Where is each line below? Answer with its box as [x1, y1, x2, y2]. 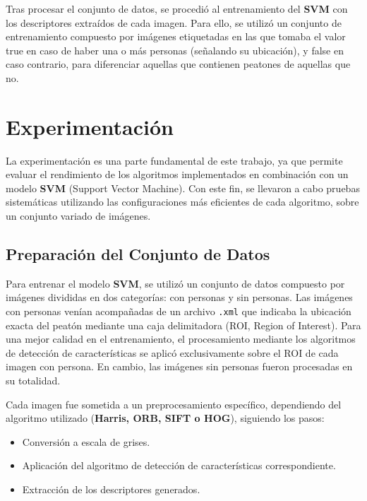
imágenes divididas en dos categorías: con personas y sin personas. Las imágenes [6, 290, 353, 305]
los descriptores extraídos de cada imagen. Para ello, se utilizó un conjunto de [6, 15, 342, 30]
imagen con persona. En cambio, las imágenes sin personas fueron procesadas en [6, 359, 353, 374]
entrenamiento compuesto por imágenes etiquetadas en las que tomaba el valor [6, 29, 346, 44]
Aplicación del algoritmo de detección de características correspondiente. [22, 458, 336, 473]
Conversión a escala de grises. [22, 434, 150, 449]
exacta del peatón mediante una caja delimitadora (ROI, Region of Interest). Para [6, 317, 361, 332]
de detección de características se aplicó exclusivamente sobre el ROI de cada [6, 345, 339, 360]
